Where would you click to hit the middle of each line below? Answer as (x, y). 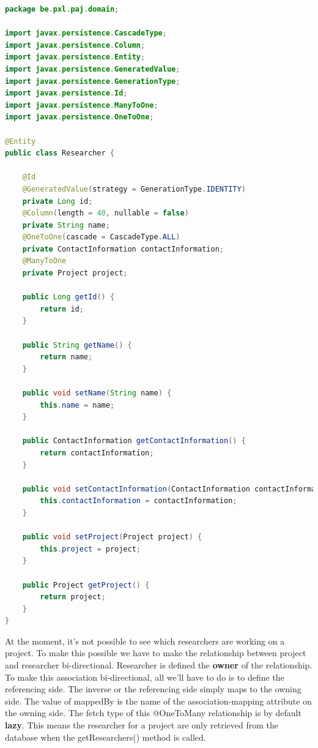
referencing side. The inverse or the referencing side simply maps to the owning (153, 689)
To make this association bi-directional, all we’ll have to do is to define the (145, 677)
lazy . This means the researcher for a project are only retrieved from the (142, 725)
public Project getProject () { (86, 585)
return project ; (73, 597)
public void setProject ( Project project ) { (112, 537)
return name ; (66, 357)
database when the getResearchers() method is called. (105, 737)
